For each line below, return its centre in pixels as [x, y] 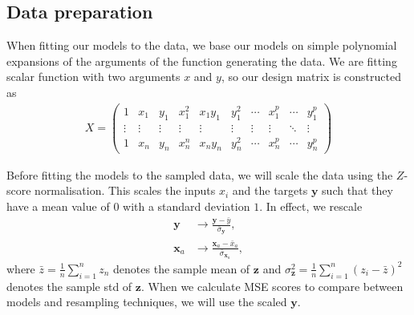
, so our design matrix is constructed [311, 77]
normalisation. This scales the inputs [125, 190]
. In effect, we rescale [311, 206]
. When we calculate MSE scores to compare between [272, 286]
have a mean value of [58, 206]
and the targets [270, 190]
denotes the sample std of [69, 286]
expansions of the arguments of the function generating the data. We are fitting [202, 61]
